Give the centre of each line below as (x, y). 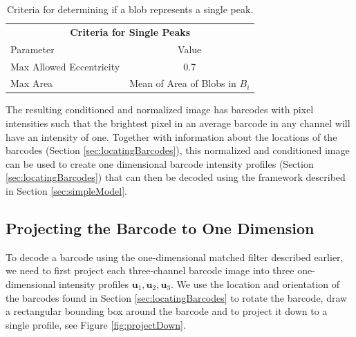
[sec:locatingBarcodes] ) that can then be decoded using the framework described (176, 177)
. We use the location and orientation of (255, 284)
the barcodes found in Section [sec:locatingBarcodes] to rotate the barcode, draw (177, 297)
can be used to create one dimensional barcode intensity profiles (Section (160, 163)
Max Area (32, 83)
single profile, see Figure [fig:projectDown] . (96, 324)
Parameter (32, 49)
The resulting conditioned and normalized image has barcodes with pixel (160, 109)
